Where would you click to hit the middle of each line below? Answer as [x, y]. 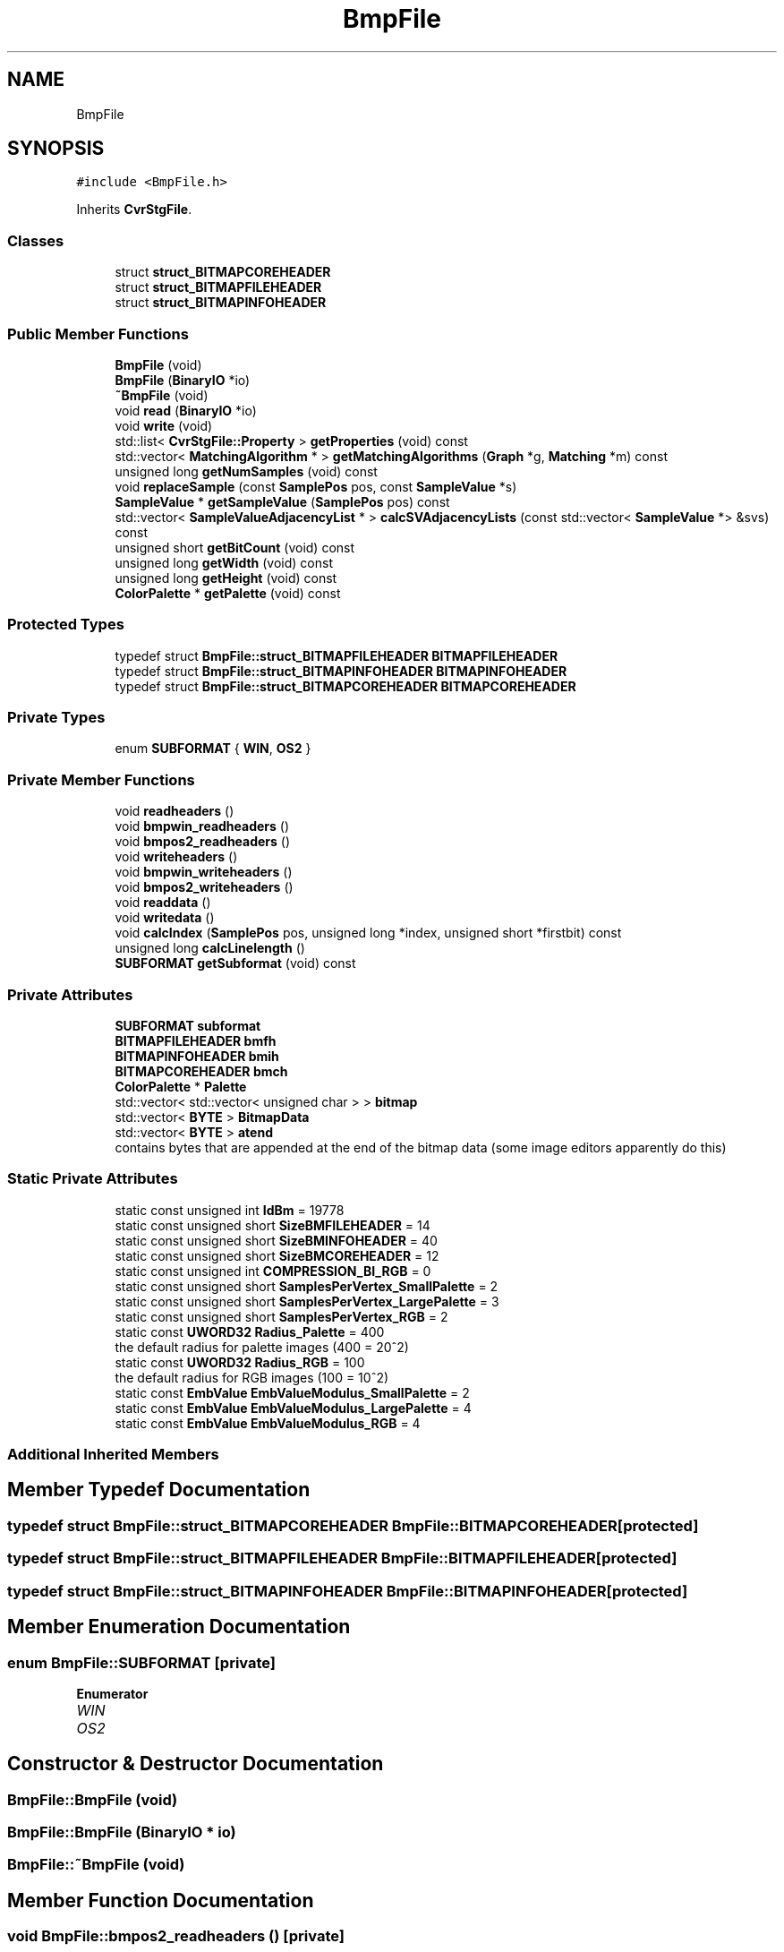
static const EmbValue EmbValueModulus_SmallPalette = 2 [292, 1392]
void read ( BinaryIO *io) [186, 410]
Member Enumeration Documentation [179, 1627]
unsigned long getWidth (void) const [224, 562]
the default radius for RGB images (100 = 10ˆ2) [252, 1377]
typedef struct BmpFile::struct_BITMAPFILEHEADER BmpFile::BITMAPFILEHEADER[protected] [342, 1558]
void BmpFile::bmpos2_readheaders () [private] [176, 1936]
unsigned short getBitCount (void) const [235, 547]
